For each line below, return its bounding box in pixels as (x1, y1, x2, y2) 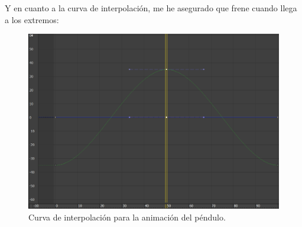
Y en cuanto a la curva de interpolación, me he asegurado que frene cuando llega (5, 2, 297, 14)
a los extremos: (5, 13, 59, 25)
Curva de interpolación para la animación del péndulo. (28, 211, 226, 223)
